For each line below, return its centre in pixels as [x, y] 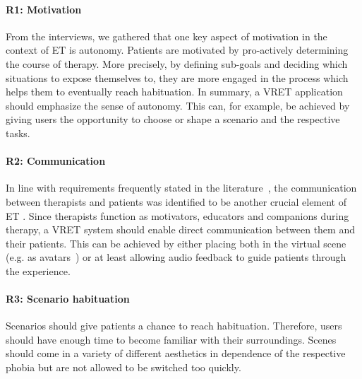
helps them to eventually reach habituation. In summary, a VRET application [174, 92]
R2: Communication [56, 161]
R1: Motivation [44, 9]
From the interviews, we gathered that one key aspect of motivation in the [167, 36]
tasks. [18, 133]
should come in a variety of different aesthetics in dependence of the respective [176, 353]
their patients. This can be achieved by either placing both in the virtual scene [176, 243]
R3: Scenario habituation [68, 299]
